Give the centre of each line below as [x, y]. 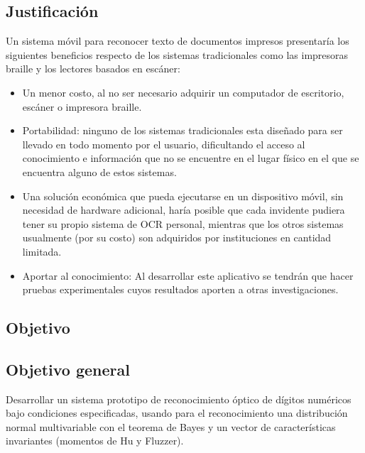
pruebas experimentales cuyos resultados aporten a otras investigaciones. [180, 289]
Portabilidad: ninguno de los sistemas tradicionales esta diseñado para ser [182, 130]
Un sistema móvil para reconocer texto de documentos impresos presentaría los [178, 41]
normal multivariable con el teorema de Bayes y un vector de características [171, 426]
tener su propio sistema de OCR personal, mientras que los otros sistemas [183, 223]
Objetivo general [68, 369]
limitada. [42, 251]
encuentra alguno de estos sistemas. [99, 171]
